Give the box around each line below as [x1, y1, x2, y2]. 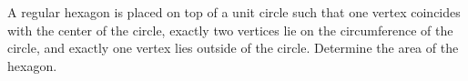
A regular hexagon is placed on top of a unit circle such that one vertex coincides [7, 3, 461, 21]
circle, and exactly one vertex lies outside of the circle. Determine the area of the [7, 38, 459, 57]
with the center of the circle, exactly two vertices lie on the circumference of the [7, 20, 453, 39]
